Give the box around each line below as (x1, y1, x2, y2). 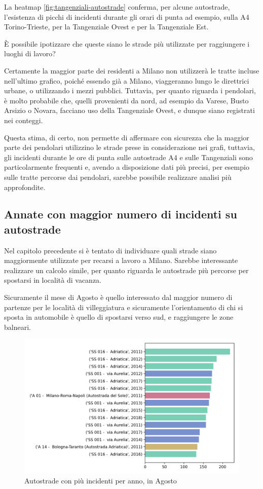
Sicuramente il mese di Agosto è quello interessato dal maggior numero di (4, 292, 233, 303)
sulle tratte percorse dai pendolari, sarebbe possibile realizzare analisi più (4, 171, 232, 182)
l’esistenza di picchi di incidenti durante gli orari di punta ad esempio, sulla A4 (4, 11, 249, 22)
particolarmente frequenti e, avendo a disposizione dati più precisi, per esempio (4, 162, 249, 172)
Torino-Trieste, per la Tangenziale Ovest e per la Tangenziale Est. (4, 21, 209, 32)
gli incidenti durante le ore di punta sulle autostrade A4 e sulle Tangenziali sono (4, 152, 253, 162)
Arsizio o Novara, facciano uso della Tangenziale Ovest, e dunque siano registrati (4, 105, 255, 116)
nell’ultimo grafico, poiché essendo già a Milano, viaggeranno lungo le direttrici (4, 75, 249, 86)
